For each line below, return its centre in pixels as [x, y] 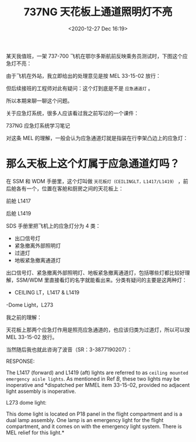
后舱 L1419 [19, 213]
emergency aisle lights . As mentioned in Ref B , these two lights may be [93, 379]
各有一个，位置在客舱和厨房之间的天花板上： [70, 189]
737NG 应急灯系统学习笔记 [38, 125]
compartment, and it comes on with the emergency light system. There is [94, 426]
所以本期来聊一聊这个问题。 [39, 101]
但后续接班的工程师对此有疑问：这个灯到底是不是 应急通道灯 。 [80, 88]
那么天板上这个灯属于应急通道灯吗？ [93, 164]
